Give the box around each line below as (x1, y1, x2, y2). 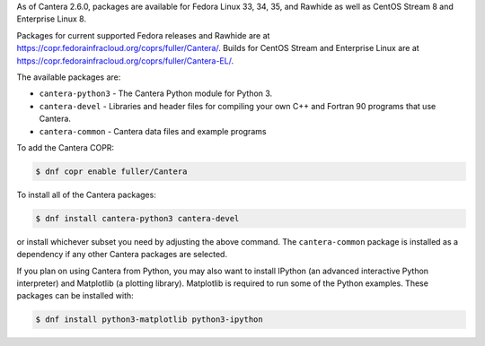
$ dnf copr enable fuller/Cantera (35, 166, 188, 177)
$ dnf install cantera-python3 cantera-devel (35, 213, 240, 223)
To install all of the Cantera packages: (16, 189, 156, 200)
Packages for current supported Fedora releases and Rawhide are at (16, 30, 270, 40)
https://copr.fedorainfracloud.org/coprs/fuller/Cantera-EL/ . (16, 55, 234, 66)
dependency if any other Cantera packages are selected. (16, 249, 228, 260)
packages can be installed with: (16, 290, 134, 301)
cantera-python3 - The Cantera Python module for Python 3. (39, 88, 273, 99)
